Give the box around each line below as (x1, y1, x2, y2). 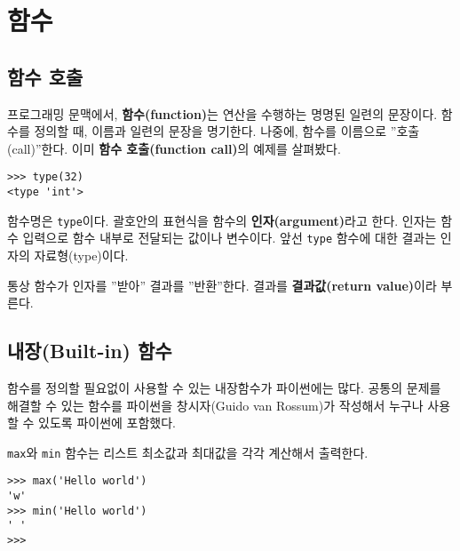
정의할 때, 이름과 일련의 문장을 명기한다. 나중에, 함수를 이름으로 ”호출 (34, 122, 420, 140)
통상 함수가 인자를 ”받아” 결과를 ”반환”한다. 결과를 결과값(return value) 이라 (7, 275, 437, 294)
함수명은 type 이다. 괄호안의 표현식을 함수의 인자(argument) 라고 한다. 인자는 (7, 211, 437, 229)
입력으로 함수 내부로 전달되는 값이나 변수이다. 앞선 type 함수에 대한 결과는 (22, 228, 437, 247)
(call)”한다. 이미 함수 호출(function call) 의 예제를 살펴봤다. (7, 139, 341, 157)
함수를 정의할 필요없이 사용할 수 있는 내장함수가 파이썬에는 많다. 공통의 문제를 (7, 378, 441, 396)
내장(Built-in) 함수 (7, 337, 172, 364)
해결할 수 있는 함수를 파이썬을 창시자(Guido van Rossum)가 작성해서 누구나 (7, 395, 424, 414)
